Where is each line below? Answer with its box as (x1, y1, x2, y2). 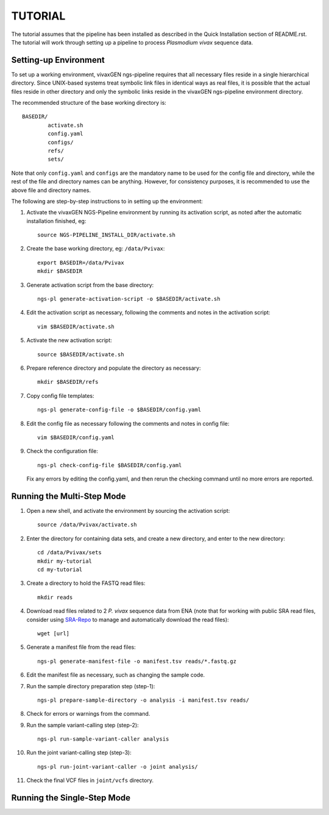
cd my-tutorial (37, 566, 83, 573)
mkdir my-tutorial (37, 557, 93, 565)
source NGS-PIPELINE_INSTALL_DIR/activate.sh (37, 231, 176, 239)
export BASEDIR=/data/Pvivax (37, 259, 124, 266)
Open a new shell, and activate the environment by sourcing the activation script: (26, 507, 230, 515)
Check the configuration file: (26, 448, 99, 455)
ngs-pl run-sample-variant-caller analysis (37, 736, 169, 743)
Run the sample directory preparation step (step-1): (26, 682, 155, 690)
